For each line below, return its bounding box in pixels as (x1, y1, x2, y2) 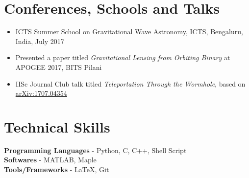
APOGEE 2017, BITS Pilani (15, 62, 102, 72)
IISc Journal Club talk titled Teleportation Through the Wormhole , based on (15, 78, 246, 89)
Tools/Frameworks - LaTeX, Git (4, 164, 109, 174)
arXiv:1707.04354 (15, 88, 67, 98)
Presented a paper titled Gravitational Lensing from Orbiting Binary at (15, 52, 230, 63)
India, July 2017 (15, 36, 64, 46)
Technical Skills (4, 116, 110, 136)
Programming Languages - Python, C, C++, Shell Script (4, 145, 187, 155)
